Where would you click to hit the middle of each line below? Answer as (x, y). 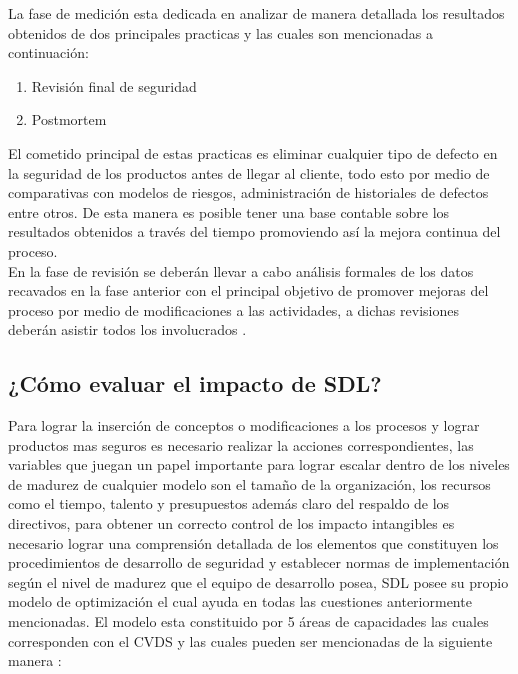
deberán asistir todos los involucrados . (127, 329)
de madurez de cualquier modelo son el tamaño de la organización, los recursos (249, 483)
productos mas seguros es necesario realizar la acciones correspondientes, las (241, 444)
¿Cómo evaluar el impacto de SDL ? (195, 383)
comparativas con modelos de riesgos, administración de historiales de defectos (248, 192)
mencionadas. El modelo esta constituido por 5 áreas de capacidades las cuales (248, 621)
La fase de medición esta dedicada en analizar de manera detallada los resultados (256, 13)
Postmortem (69, 119)
